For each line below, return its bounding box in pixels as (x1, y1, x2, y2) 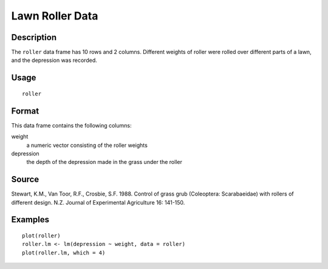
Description (11, 32, 57, 43)
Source (11, 174, 39, 185)
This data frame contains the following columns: (11, 121, 132, 129)
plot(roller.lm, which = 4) (22, 249, 106, 256)
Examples (11, 214, 50, 225)
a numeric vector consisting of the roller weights (26, 141, 148, 149)
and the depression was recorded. (11, 56, 97, 64)
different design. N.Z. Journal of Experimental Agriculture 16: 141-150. (11, 199, 185, 206)
